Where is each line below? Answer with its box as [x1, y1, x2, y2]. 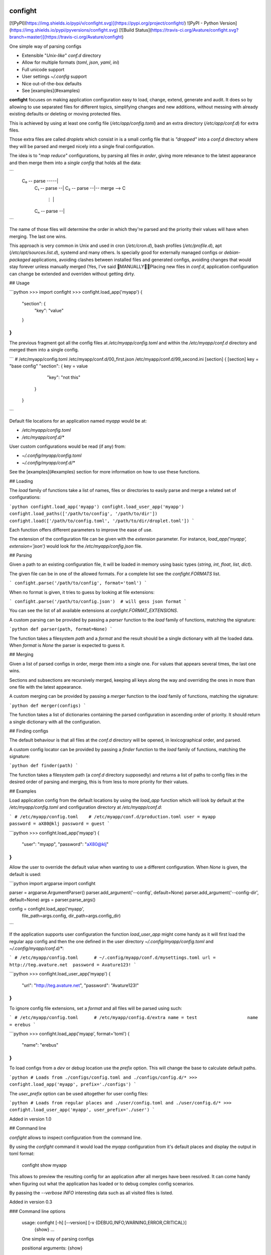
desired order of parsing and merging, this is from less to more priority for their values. [9, 779, 189, 785]
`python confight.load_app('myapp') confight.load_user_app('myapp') [9, 504, 184, 510]
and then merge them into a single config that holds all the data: [9, 160, 142, 166]
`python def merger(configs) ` [9, 703, 86, 708]
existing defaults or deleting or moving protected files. [9, 111, 121, 117]
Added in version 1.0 [9, 1116, 52, 1122]
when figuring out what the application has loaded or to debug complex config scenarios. [9, 1180, 194, 1187]
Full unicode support [22, 66, 65, 72]
